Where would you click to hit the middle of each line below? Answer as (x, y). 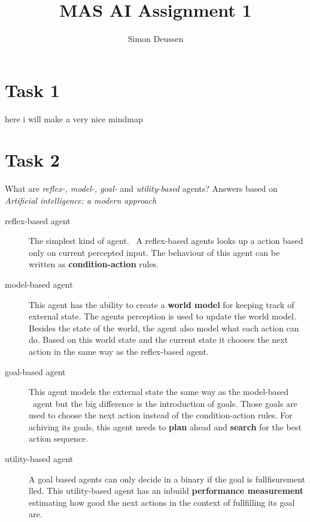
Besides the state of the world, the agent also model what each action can (164, 328)
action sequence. (59, 438)
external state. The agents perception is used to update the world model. (162, 316)
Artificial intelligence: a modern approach (81, 200)
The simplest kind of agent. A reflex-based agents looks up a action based (166, 241)
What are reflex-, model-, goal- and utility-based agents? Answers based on (141, 188)
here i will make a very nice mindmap (74, 118)
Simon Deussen (156, 39)
